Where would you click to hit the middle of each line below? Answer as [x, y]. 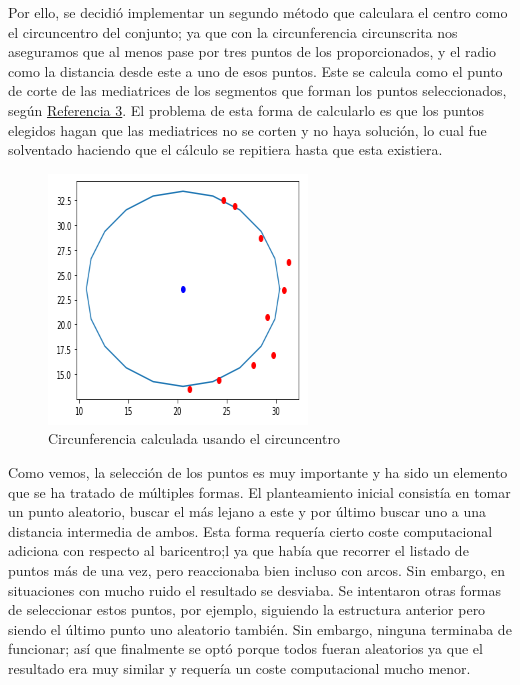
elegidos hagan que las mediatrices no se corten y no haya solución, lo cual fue [247, 129]
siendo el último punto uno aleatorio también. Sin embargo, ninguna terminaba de [260, 628]
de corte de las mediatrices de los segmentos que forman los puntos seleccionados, [257, 90]
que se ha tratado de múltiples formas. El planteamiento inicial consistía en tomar [259, 491]
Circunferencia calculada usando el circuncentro [194, 438]
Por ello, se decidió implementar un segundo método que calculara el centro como [258, 12]
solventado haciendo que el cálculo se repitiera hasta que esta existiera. [225, 149]
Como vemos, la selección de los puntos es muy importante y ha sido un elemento [258, 471]
